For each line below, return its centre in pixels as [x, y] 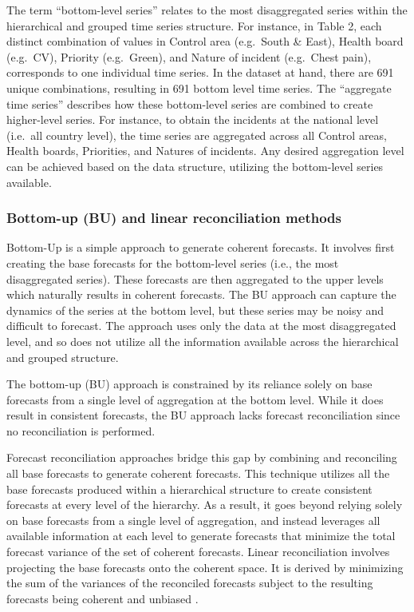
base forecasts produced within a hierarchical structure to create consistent [189, 489]
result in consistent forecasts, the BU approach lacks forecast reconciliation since [203, 415]
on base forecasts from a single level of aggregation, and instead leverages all [193, 520]
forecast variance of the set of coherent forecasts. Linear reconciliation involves [198, 552]
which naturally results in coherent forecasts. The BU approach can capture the [201, 294]
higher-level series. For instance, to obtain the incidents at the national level [193, 119]
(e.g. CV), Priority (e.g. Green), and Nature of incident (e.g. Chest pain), [189, 56]
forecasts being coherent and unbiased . [103, 598]
